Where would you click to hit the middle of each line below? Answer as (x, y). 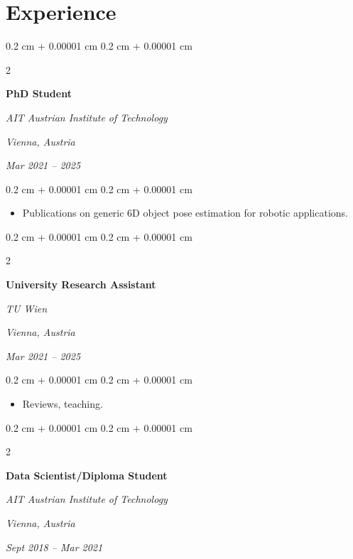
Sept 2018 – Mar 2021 (54, 547)
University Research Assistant (81, 284)
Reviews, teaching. (63, 404)
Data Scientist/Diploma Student (87, 475)
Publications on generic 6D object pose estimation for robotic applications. (185, 213)
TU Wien (27, 308)
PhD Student (39, 93)
